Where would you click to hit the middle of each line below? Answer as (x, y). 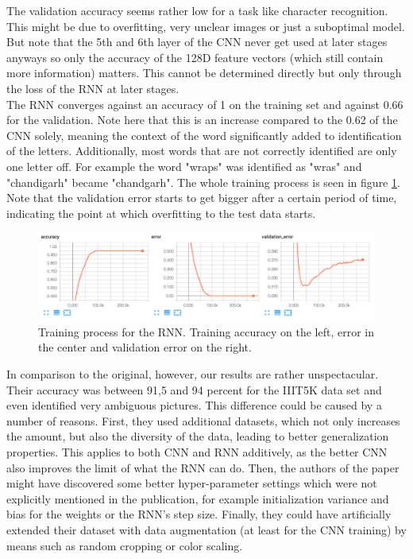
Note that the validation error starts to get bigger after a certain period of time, (202, 198)
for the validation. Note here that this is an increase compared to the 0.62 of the (202, 120)
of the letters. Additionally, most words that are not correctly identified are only (202, 151)
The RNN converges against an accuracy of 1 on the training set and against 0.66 (205, 104)
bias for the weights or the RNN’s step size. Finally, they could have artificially (199, 514)
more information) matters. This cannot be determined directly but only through (204, 73)
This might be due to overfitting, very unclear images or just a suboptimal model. (206, 26)
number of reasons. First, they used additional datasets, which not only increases (203, 420)
